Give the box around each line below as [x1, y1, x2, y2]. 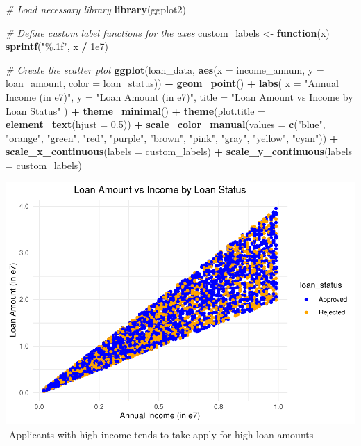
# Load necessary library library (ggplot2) [6, 2, 186, 16]
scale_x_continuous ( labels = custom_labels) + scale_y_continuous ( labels [6, 144, 353, 159]
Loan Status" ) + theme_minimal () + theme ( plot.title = [6, 103, 266, 118]
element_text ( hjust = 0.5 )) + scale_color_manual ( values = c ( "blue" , [6, 117, 326, 132]
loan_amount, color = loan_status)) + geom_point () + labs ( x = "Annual [6, 76, 339, 90]
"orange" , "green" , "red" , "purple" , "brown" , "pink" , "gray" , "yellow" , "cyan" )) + [6, 130, 339, 145]
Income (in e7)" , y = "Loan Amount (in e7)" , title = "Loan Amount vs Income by [6, 89, 353, 104]
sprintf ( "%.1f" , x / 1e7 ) [6, 39, 108, 54]
